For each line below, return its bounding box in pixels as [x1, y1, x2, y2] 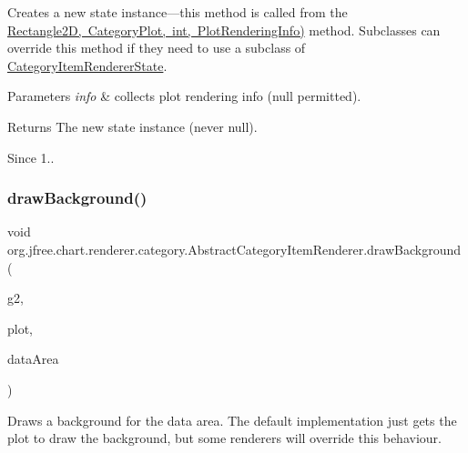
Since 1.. [7, 147, 55, 166]
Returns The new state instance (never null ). [7, 116, 258, 136]
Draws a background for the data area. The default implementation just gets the [7, 410, 457, 429]
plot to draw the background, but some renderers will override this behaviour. [7, 428, 442, 448]
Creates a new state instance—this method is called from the [7, 3, 348, 21]
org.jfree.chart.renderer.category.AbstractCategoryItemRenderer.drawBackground [7, 239, 462, 258]
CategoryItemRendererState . [7, 55, 168, 75]
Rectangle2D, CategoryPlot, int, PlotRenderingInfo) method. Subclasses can [7, 20, 441, 39]
